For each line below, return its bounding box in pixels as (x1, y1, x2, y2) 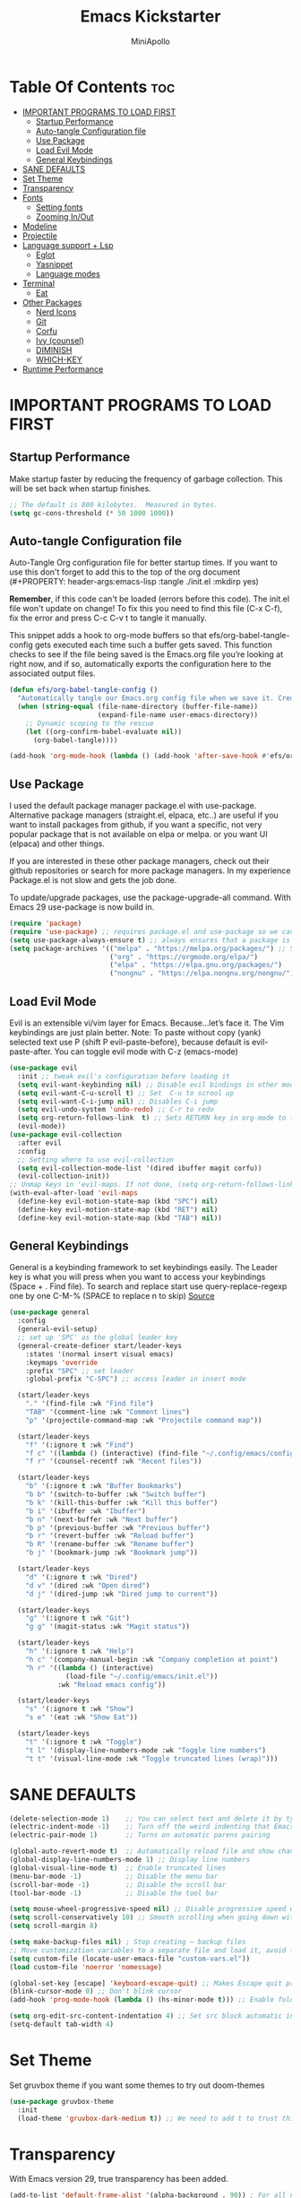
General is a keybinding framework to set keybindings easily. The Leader (9, 1262, 278, 1273)
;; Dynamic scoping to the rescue (25, 719, 154, 728)
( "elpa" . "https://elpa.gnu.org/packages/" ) (108, 961, 282, 970)
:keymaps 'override (25, 1358, 99, 1367)
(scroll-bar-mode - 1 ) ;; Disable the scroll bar (9, 1880, 227, 1889)
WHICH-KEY (35, 354, 82, 365)
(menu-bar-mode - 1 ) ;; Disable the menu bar (9, 1872, 219, 1881)
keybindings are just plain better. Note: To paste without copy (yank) (9, 1027, 262, 1037)
